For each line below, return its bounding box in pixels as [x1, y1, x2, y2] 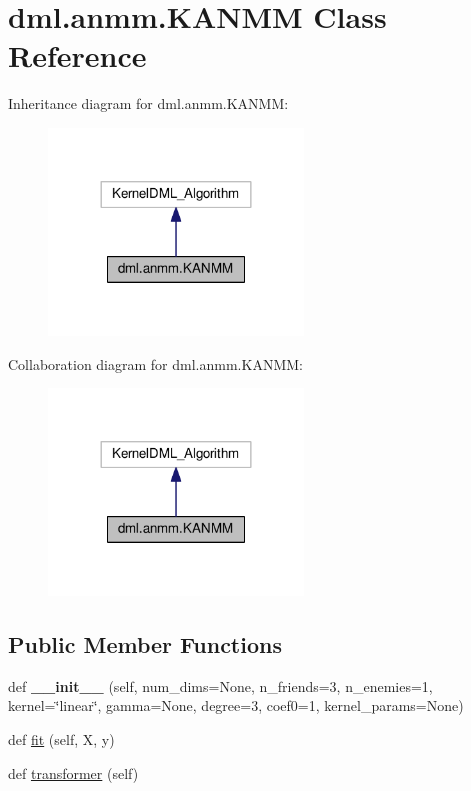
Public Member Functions [8, 629, 282, 660]
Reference [8, 35, 147, 76]
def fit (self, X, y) [8, 729, 115, 750]
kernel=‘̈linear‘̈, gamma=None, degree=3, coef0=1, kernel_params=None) [8, 695, 464, 716]
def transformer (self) [8, 762, 139, 783]
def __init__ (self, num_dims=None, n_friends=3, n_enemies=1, [8, 675, 433, 696]
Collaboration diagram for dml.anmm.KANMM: [8, 353, 303, 374]
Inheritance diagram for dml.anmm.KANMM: [8, 93, 289, 114]
